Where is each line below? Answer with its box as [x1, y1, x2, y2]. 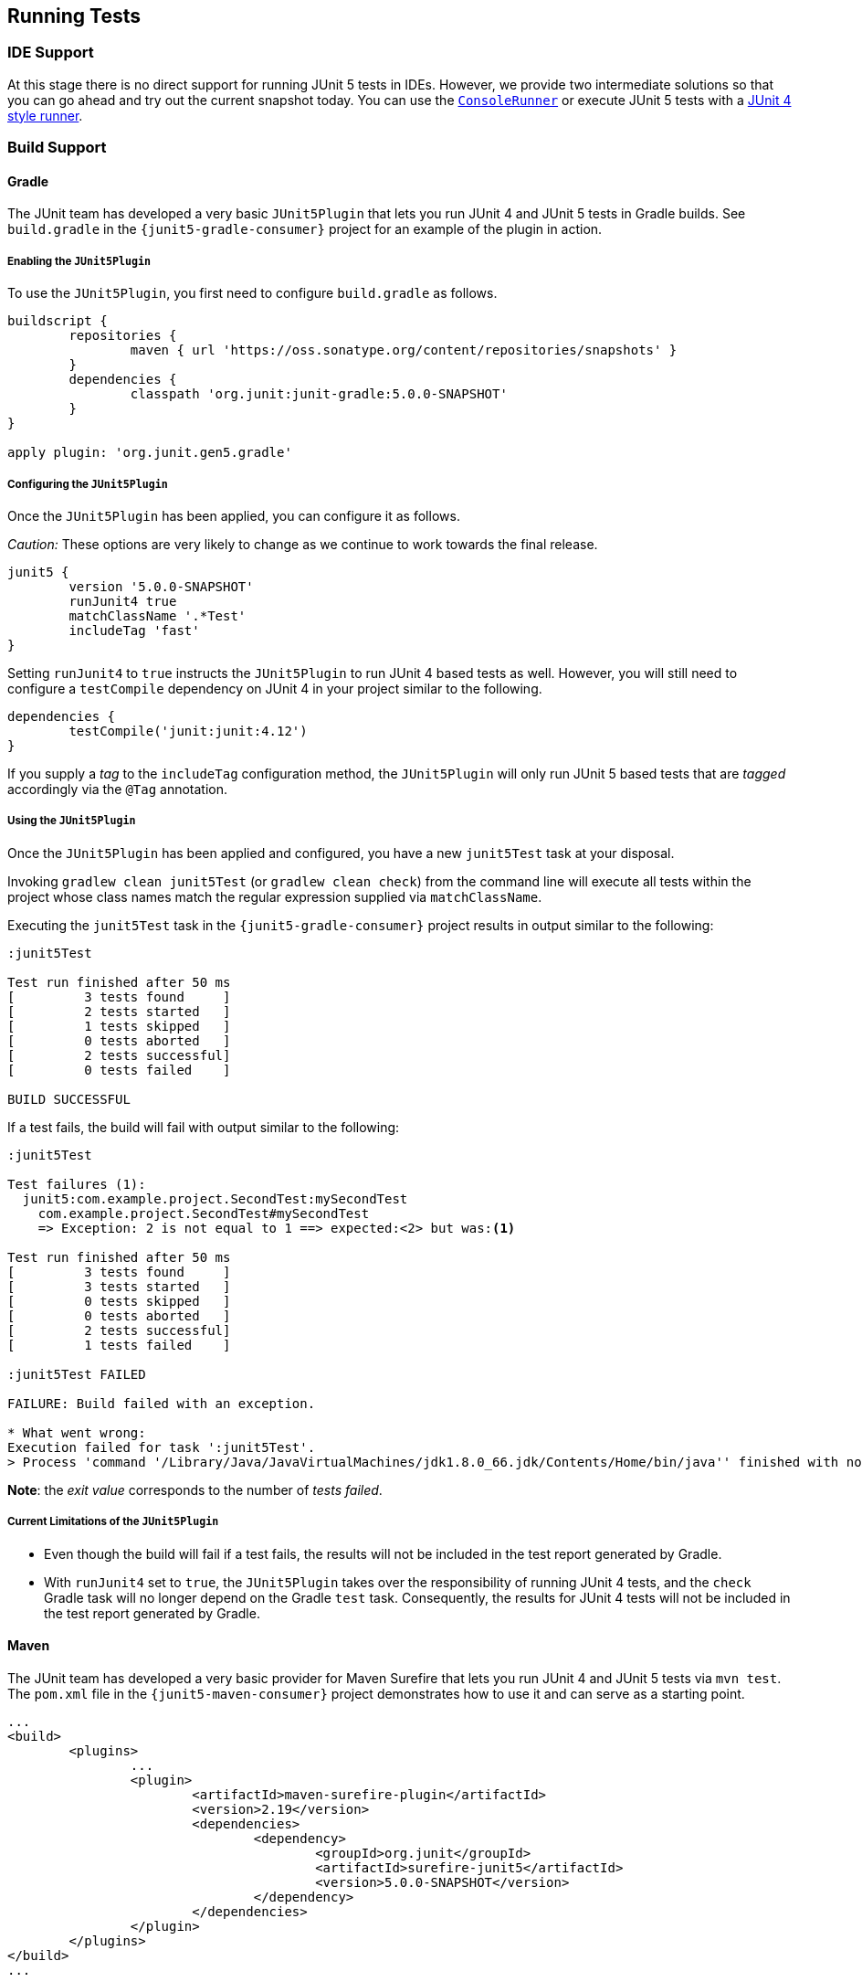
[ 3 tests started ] [7, 1278, 231, 1294]
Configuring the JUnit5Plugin [7, 477, 168, 491]
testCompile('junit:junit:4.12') [68, 723, 308, 738]
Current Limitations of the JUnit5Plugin [7, 1515, 219, 1529]
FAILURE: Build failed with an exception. [7, 1395, 316, 1411]
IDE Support [7, 43, 94, 62]
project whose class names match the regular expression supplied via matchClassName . [7, 888, 542, 905]
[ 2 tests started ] [7, 1003, 231, 1019]
